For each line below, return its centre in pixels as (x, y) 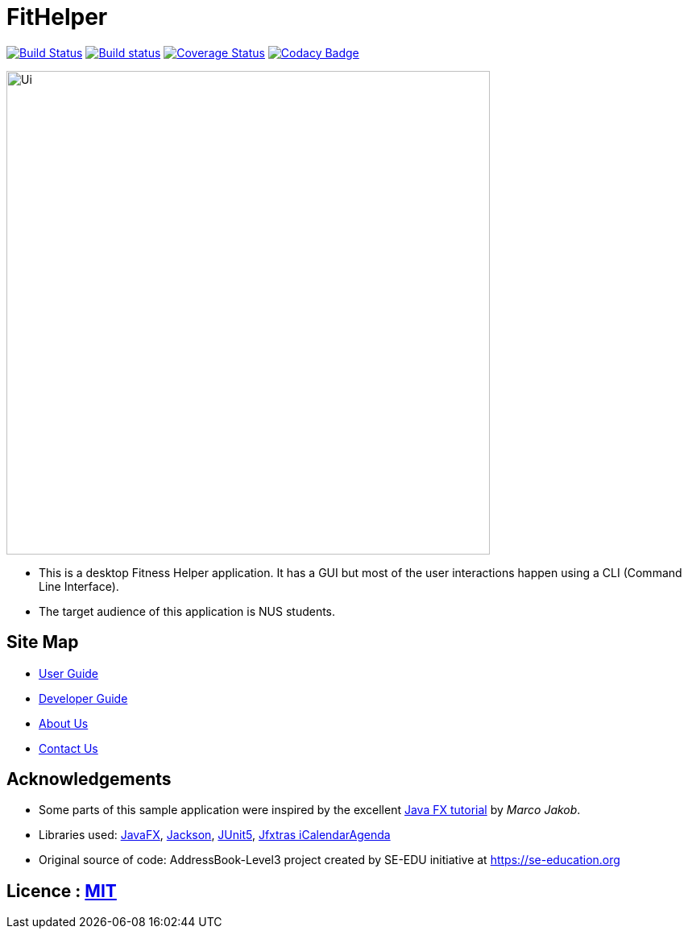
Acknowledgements (89, 779)
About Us (64, 723)
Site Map (43, 642)
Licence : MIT (62, 891)
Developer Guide (83, 698)
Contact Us (68, 748)
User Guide (69, 673)
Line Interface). (79, 586)
